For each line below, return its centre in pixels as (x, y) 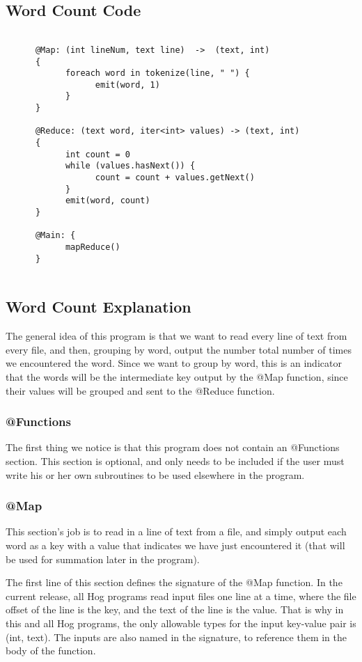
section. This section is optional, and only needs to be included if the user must (175, 460)
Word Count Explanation (99, 307)
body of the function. (51, 651)
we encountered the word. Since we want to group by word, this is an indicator (174, 363)
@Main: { (55, 236)
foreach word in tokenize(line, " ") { (157, 73)
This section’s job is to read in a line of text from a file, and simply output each (176, 531)
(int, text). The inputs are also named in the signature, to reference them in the (176, 637)
